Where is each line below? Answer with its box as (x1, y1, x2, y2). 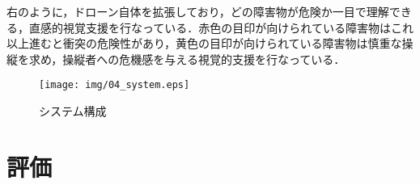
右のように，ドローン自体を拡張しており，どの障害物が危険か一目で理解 (6, 3, 389, 19)
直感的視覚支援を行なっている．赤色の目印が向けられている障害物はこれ (28, 19, 414, 36)
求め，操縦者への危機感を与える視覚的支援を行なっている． (28, 50, 346, 67)
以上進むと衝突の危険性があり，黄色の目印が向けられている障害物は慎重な (6, 35, 402, 52)
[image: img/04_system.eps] (39, 79, 190, 91)
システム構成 (39, 103, 107, 120)
